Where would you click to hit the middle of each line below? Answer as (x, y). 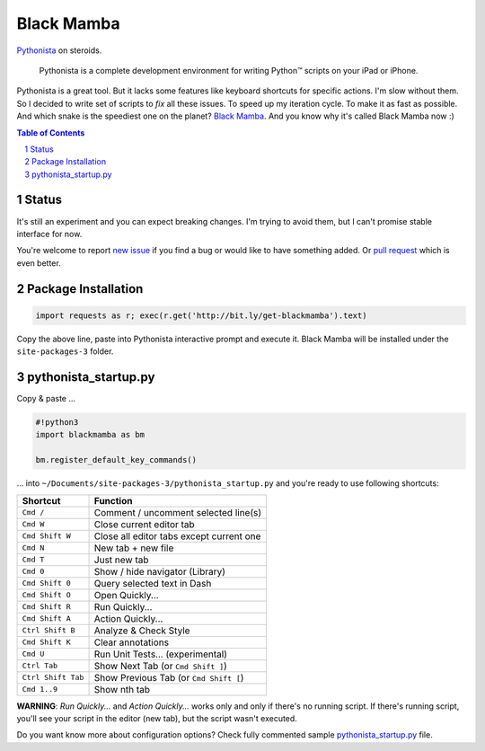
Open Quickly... (126, 595)
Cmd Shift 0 (46, 583)
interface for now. (49, 234)
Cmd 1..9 (40, 689)
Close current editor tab (144, 524)
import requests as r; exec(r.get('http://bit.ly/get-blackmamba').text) (201, 315)
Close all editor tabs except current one (177, 536)
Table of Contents (51, 133)
